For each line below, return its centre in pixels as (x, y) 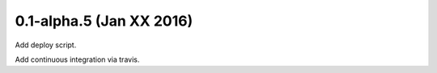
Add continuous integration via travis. (77, 59)
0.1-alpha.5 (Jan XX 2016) (104, 21)
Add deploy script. (46, 45)
